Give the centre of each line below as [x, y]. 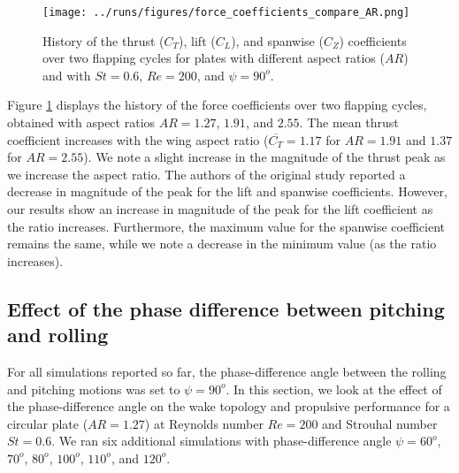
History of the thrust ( [103, 40]
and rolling [58, 335]
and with [67, 75]
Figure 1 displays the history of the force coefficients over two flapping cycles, [217, 105]
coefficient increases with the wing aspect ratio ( [138, 139]
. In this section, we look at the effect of [334, 389]
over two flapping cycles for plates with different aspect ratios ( [214, 58]
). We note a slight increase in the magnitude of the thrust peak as [264, 157]
